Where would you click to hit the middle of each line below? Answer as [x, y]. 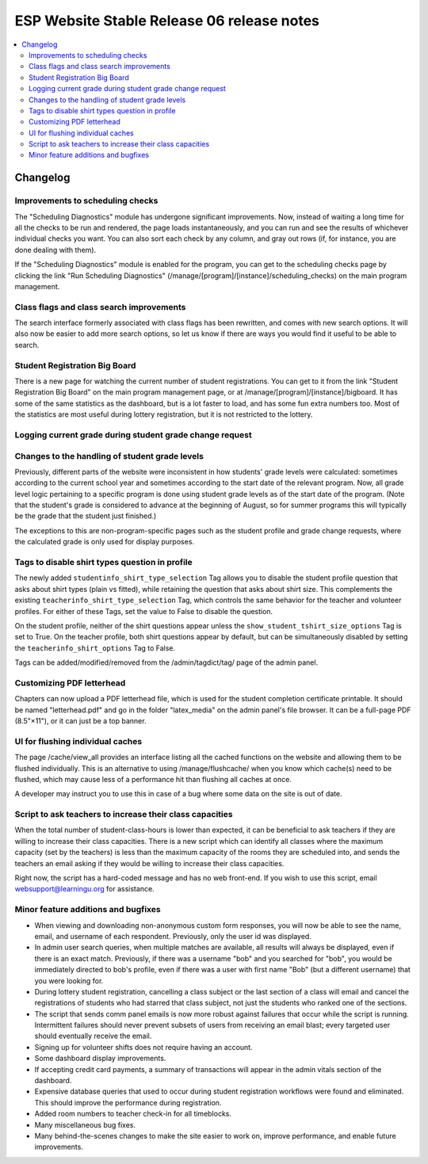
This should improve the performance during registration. [128, 1102]
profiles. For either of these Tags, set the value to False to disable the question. [144, 611]
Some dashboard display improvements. [100, 1059]
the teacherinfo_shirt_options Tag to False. [95, 648]
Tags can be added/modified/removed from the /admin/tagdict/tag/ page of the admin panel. [166, 662]
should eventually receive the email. [93, 1036]
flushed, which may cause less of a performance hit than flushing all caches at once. [153, 779]
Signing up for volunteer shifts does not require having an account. [143, 1047]
